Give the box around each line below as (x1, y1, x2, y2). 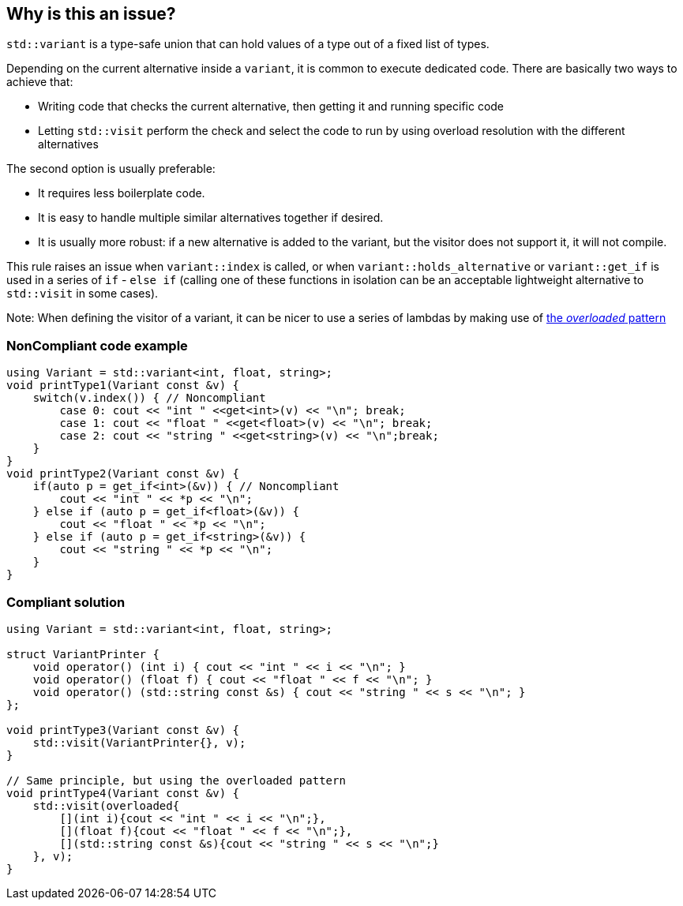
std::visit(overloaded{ (32, 799, 180, 812)
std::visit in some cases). (6, 286, 159, 301)
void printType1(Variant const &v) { (6, 379, 240, 392)
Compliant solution (6, 593, 126, 610)
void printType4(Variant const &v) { (6, 786, 240, 799)
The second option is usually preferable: (6, 162, 216, 176)
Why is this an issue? (6, 4, 176, 24)
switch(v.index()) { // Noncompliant (32, 391, 266, 405)
